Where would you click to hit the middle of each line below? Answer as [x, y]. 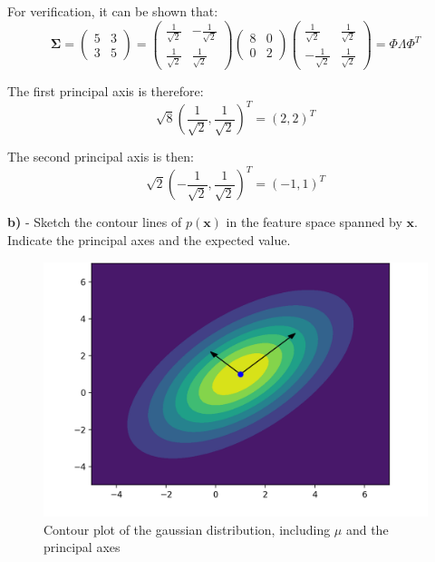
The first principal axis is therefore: [106, 91]
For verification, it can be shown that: [113, 11]
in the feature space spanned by [314, 222]
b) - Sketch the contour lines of [95, 222]
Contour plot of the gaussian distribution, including [187, 529]
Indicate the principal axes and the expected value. [149, 239]
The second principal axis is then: [101, 157]
